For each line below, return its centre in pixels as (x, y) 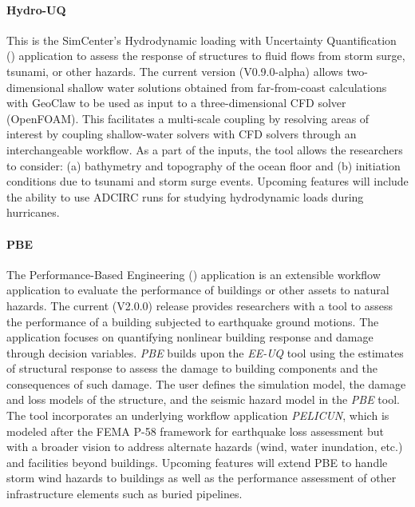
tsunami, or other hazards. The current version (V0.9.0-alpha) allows (175, 71)
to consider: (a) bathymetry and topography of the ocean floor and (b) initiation (204, 165)
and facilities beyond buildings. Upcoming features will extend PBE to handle (197, 462)
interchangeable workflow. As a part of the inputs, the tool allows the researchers (205, 149)
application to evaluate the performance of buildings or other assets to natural (198, 290)
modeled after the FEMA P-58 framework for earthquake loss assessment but (195, 431)
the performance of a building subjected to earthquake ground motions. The (193, 321)
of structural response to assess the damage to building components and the (192, 368)
